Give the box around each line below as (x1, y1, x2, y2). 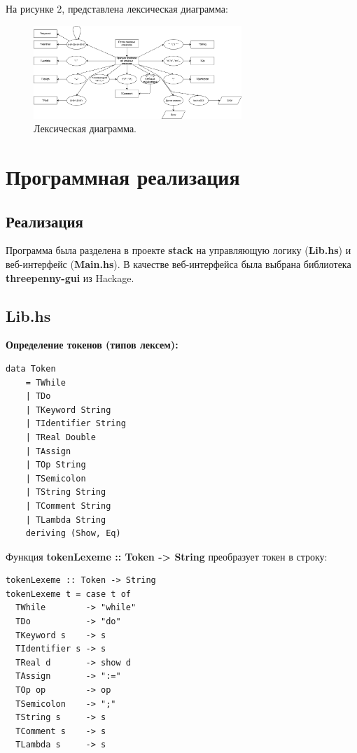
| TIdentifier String (25, 418, 126, 429)
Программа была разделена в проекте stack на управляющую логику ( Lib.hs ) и (6, 243, 351, 258)
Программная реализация (6, 162, 240, 190)
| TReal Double (25, 432, 96, 442)
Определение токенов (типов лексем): (6, 337, 178, 352)
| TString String (25, 487, 106, 498)
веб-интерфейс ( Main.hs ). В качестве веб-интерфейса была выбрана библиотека (6, 256, 351, 271)
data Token (6, 363, 56, 374)
